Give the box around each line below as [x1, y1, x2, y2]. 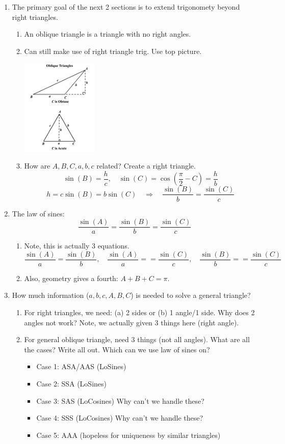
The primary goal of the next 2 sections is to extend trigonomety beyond [12, 2, 240, 12]
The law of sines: [12, 208, 65, 218]
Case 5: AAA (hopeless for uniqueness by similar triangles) [36, 429, 221, 440]
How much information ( [12, 290, 89, 300]
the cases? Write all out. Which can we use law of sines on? [24, 344, 210, 354]
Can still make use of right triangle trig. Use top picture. [24, 45, 202, 56]
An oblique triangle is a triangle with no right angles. [24, 29, 191, 39]
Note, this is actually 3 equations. [24, 240, 129, 251]
